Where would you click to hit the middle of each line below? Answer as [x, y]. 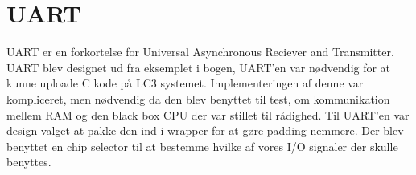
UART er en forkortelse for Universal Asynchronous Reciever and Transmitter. [200, 52]
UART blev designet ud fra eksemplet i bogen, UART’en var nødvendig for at [199, 67]
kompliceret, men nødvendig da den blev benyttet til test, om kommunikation [198, 98]
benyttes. [29, 162]
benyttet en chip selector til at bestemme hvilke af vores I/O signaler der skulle [202, 146]
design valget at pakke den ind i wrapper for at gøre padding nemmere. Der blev [205, 130]
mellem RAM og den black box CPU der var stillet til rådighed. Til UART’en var [208, 114]
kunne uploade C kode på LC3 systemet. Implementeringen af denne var [185, 83]
